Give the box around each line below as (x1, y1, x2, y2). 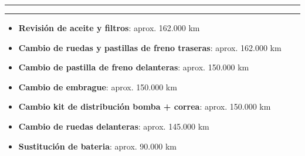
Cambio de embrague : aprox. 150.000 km (18, 80, 177, 93)
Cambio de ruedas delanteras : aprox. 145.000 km (18, 120, 209, 132)
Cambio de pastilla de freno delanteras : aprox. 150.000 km (18, 61, 249, 73)
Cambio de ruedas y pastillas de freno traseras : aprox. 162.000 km (18, 41, 282, 53)
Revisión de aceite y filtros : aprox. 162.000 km (18, 22, 200, 33)
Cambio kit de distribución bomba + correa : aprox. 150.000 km (18, 100, 271, 113)
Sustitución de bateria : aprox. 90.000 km (18, 140, 177, 152)
